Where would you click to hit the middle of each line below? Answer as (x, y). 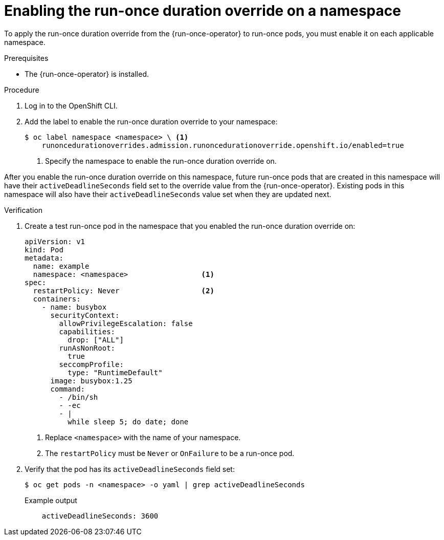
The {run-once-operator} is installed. (87, 74)
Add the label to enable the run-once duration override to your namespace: (151, 121)
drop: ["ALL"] (96, 340)
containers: (57, 299)
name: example (61, 266)
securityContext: (85, 315)
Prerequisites (26, 58)
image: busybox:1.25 (91, 381)
